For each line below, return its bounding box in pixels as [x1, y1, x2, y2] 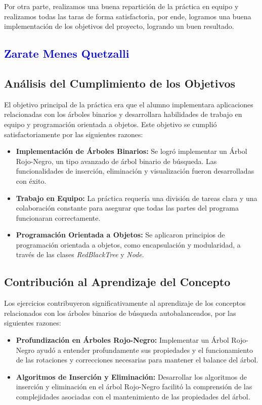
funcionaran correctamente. [16, 212, 101, 223]
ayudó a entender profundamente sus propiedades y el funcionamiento [36, 344, 253, 355]
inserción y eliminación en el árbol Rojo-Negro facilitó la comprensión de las [16, 381, 252, 392]
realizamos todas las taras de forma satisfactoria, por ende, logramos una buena [4, 11, 251, 21]
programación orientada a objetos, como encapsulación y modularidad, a [16, 239, 241, 250]
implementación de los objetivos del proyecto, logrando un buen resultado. [4, 21, 234, 31]
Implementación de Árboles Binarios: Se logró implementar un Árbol [16, 146, 247, 156]
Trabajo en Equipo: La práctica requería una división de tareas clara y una [16, 192, 257, 203]
